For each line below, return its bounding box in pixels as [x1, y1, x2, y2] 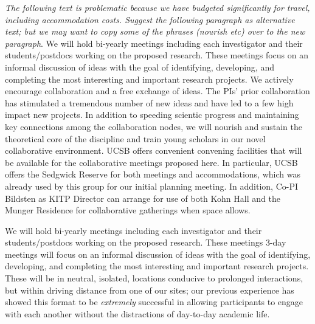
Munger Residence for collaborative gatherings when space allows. [5, 204, 251, 216]
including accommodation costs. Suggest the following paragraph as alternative [5, 13, 295, 26]
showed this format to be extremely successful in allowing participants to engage [5, 295, 303, 308]
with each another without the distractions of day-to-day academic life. [5, 307, 270, 320]
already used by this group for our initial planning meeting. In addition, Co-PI [5, 179, 299, 192]
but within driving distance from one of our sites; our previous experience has [5, 283, 294, 296]
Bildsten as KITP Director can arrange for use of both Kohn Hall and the [5, 191, 280, 204]
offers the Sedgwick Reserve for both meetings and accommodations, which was [5, 168, 300, 181]
